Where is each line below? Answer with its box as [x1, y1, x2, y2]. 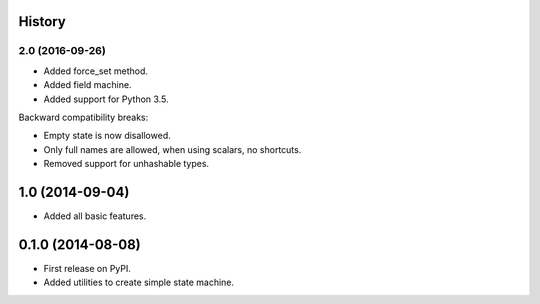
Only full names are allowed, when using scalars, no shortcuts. [43, 143, 302, 155]
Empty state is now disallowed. [43, 130, 171, 142]
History [18, 13, 67, 30]
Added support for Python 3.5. [43, 93, 169, 105]
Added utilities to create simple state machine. [43, 276, 235, 289]
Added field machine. [43, 79, 132, 91]
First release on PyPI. [43, 262, 132, 274]
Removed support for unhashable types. [43, 158, 210, 170]
